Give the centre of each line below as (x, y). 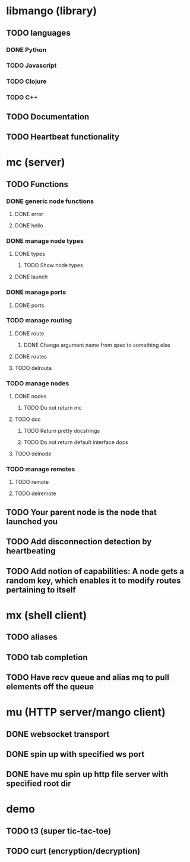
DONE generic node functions (50, 201)
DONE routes (31, 356)
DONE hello (29, 225)
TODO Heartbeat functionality (63, 137)
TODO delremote (35, 493)
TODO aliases (32, 637)
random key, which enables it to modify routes (94, 580)
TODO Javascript (31, 65)
